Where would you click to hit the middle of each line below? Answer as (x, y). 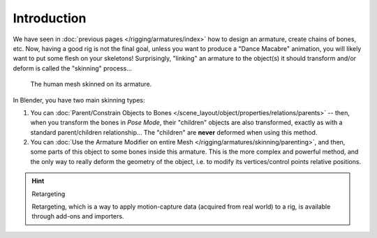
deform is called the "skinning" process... (72, 68)
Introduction (50, 18)
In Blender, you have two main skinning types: (79, 100)
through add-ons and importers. (78, 216)
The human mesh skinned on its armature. (91, 84)
